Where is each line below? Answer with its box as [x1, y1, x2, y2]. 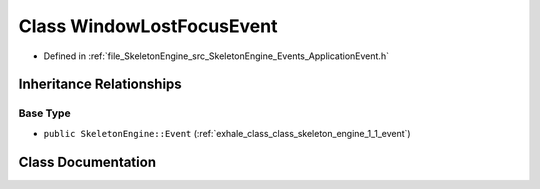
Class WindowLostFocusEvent [18, 15, 278, 37]
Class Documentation [18, 153, 157, 170]
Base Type [18, 106, 71, 120]
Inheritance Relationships [18, 76, 182, 93]
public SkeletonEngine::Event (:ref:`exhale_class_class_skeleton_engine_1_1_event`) [43, 127, 411, 139]
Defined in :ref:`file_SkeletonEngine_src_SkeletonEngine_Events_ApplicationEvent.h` [43, 50, 390, 62]
